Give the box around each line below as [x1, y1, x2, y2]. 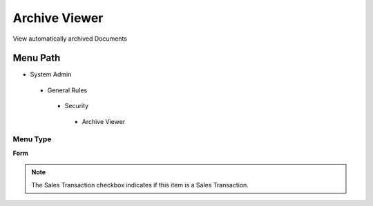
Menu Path [12, 52, 61, 64]
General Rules [47, 86, 88, 94]
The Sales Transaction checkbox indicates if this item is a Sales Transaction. [31, 181, 249, 189]
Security [64, 102, 89, 110]
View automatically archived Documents [12, 34, 128, 43]
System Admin [30, 70, 72, 79]
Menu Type [12, 134, 52, 144]
